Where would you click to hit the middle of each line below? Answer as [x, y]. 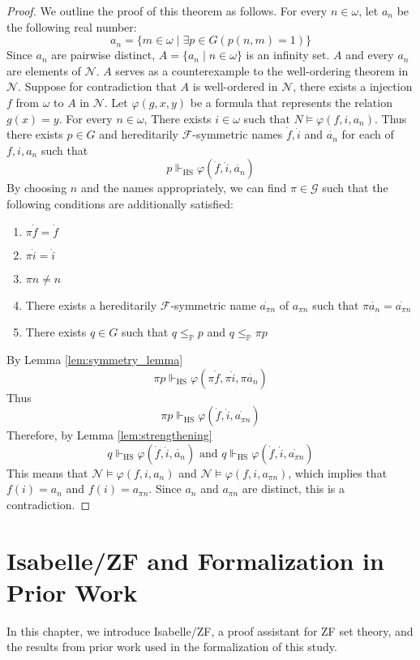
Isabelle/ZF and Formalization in [195, 560]
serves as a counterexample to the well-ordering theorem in [262, 70]
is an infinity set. [288, 55]
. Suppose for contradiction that [97, 86]
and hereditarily [139, 134]
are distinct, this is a [294, 489]
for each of [368, 134]
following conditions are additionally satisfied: [120, 203]
